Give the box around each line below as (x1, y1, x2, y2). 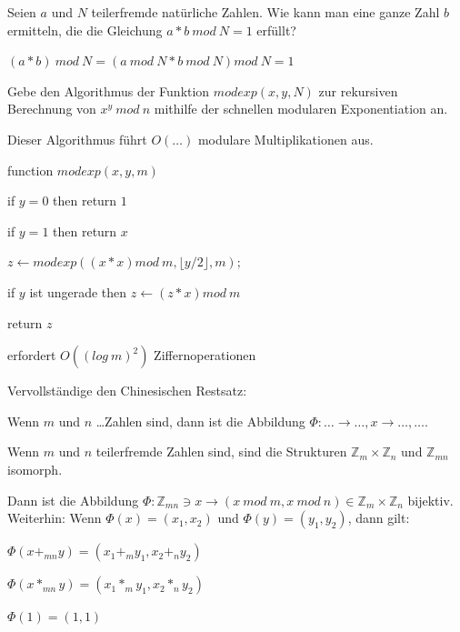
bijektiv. (407, 490, 454, 509)
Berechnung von (7, 99, 96, 118)
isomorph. (7, 459, 63, 478)
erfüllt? (256, 20, 296, 39)
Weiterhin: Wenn (7, 508, 102, 527)
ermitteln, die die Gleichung (7, 20, 163, 39)
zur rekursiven (318, 81, 398, 100)
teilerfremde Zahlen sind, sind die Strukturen (95, 442, 347, 461)
